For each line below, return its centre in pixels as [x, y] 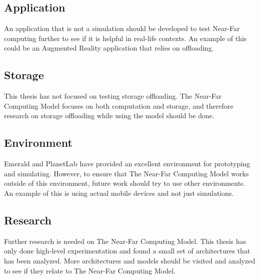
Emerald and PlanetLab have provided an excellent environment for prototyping [127, 164]
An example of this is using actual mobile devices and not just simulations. [119, 193]
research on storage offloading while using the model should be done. [109, 115]
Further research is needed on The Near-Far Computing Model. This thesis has [125, 241]
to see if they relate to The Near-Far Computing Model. [90, 270]
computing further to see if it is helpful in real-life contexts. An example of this [125, 38]
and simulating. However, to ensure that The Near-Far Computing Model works [126, 173]
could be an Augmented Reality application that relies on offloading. [109, 48]
